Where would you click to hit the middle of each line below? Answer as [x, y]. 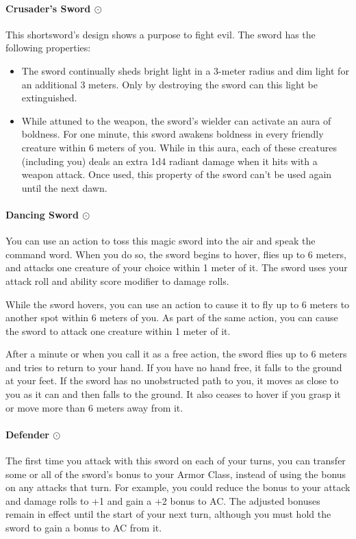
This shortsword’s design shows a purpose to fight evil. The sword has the [161, 34]
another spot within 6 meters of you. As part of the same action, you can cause [172, 317]
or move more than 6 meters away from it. [94, 407]
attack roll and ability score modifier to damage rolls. [117, 280]
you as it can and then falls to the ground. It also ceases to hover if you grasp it [173, 394]
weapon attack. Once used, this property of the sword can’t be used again [177, 174]
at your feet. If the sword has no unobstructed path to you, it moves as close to [172, 380]
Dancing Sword [42, 214]
